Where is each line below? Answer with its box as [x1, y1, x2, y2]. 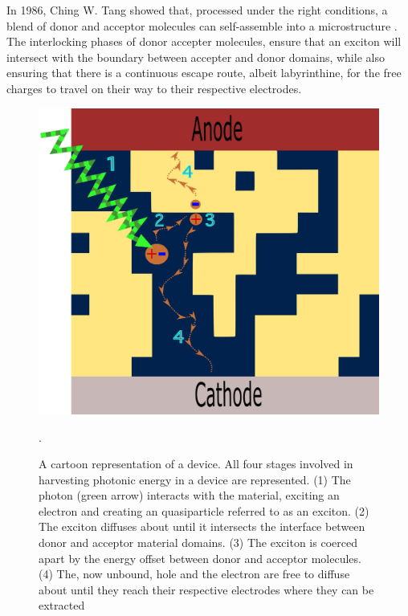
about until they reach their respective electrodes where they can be [39, 581, 374, 598]
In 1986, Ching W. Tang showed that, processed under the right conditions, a [6, 2, 388, 18]
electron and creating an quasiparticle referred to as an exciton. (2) [39, 502, 369, 519]
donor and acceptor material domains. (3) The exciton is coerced [39, 534, 357, 551]
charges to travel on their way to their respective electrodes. [6, 80, 302, 96]
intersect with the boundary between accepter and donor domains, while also [6, 48, 385, 65]
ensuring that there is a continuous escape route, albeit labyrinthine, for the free [6, 64, 402, 81]
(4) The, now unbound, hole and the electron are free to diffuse [39, 565, 350, 582]
